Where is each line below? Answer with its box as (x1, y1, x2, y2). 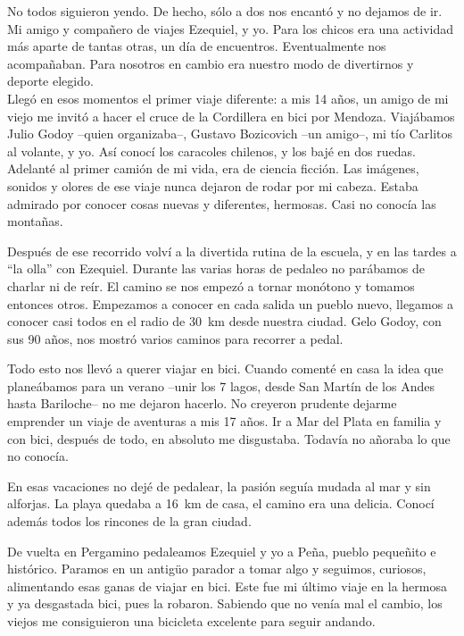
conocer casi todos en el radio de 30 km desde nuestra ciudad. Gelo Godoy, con (7, 312, 442, 331)
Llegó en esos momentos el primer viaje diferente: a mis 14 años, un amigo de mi (7, 88, 449, 107)
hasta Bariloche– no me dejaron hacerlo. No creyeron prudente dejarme (7, 394, 397, 413)
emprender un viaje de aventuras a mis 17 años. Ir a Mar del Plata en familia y (7, 412, 442, 431)
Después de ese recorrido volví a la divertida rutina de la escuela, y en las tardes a (7, 241, 457, 260)
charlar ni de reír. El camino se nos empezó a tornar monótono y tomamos (7, 276, 415, 295)
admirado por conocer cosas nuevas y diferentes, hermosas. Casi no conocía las (7, 194, 436, 213)
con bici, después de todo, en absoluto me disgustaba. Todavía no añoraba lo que (7, 429, 451, 448)
